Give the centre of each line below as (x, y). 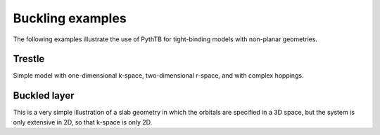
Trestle (29, 59)
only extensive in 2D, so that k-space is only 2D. (83, 122)
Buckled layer (44, 95)
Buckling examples (70, 18)
